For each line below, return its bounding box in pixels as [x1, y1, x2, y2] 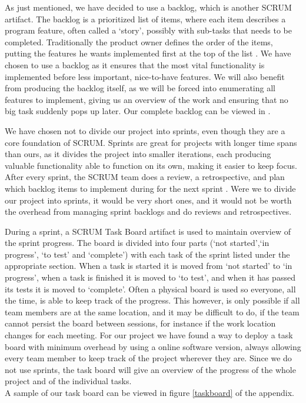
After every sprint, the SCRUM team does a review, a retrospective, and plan [5, 171, 285, 183]
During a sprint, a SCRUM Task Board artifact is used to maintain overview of [5, 225, 291, 237]
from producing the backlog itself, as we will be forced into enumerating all [5, 82, 275, 94]
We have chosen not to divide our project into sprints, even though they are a [5, 124, 285, 136]
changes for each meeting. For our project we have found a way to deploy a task [5, 329, 293, 341]
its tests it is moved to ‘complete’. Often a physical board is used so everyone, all [5, 282, 296, 295]
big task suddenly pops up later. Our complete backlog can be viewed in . [5, 105, 271, 117]
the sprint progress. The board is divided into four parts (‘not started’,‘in [5, 237, 270, 249]
